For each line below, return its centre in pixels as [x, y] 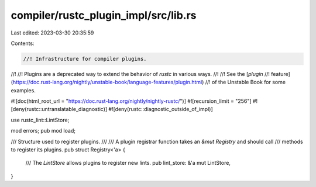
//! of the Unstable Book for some [245, 82]
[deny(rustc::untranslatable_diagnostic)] [59, 109]
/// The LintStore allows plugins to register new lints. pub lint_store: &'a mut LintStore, [128, 163]
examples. [23, 90]
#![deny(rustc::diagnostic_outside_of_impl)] [161, 109]
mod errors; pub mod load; [43, 131]
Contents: [23, 43]
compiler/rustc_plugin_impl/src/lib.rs [104, 15]
